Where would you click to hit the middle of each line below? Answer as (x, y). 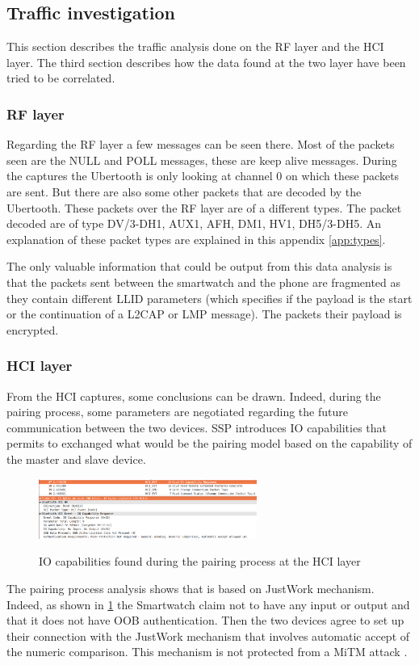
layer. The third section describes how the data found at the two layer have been (206, 62)
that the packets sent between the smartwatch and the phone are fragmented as (204, 282)
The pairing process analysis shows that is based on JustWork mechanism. (191, 589)
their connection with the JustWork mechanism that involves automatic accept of (208, 636)
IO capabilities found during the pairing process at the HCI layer (200, 561)
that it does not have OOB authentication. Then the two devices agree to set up (205, 620)
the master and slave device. (76, 459)
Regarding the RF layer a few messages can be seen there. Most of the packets (201, 144)
